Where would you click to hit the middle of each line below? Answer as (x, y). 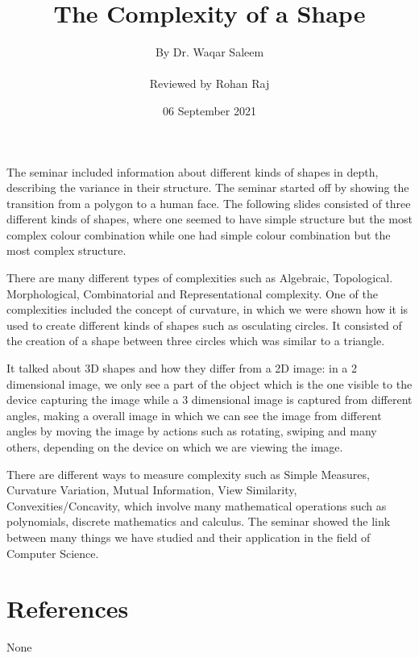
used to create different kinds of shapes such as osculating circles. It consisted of (204, 325)
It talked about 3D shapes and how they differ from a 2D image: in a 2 (182, 368)
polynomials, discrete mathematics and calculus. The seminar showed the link (199, 521)
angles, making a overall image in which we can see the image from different (194, 415)
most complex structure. (66, 250)
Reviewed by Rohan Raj (209, 83)
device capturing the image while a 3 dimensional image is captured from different (209, 400)
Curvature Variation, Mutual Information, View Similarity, (152, 490)
